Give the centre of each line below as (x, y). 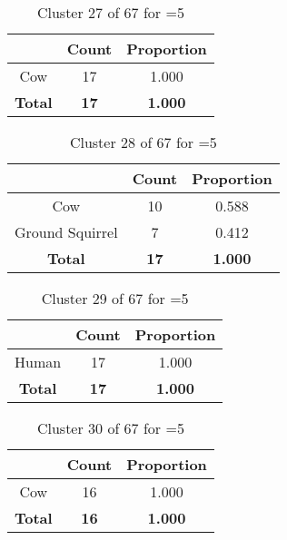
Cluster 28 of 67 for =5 (143, 142)
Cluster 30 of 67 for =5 (110, 428)
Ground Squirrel (66, 232)
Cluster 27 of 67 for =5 (110, 12)
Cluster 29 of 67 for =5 (115, 298)
